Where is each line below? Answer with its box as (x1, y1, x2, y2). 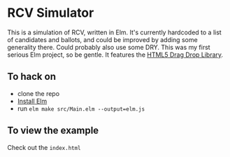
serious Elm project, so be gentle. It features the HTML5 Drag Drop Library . (7, 50, 224, 59)
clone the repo (17, 89, 60, 97)
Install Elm (17, 97, 48, 105)
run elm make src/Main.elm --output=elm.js (17, 104, 145, 113)
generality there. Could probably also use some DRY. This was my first (7, 43, 211, 51)
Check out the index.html (7, 143, 82, 151)
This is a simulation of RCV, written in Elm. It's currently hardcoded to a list (7, 28, 222, 36)
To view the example (7, 125, 99, 137)
